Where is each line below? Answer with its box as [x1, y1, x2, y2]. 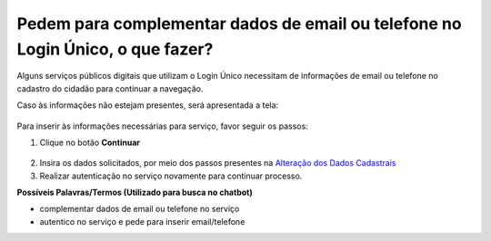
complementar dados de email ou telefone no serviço [39, 204, 240, 215]
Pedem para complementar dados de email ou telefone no [16, 14, 463, 34]
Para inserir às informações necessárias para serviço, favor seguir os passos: [16, 120, 308, 131]
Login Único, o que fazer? [16, 39, 214, 59]
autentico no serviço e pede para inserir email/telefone [39, 216, 245, 227]
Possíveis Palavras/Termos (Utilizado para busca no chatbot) [16, 187, 254, 198]
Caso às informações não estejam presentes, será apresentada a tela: [16, 100, 279, 111]
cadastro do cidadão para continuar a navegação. [16, 82, 204, 94]
